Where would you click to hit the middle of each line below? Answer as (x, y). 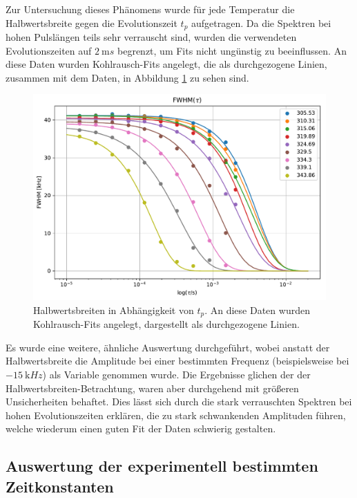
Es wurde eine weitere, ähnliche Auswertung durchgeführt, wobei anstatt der (168, 347)
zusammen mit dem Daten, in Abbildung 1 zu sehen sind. (127, 77)
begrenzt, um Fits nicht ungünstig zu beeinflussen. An (232, 50)
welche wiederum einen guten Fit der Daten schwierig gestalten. (141, 428)
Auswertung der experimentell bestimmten (162, 466)
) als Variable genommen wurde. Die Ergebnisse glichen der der (176, 374)
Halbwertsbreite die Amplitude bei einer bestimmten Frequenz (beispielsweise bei (177, 361)
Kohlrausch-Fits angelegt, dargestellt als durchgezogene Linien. (166, 324)
